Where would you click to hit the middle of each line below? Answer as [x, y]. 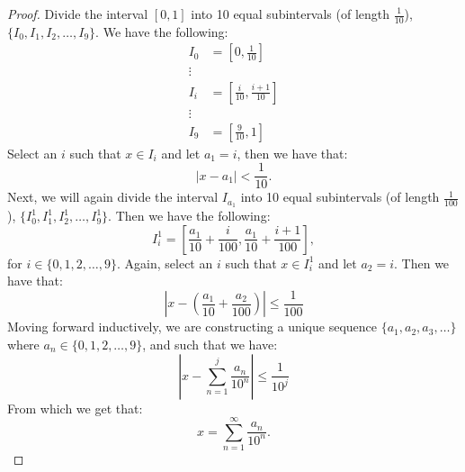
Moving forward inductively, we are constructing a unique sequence [192, 327]
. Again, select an [165, 263]
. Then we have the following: [189, 216]
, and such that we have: [210, 344]
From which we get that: [75, 408]
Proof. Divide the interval [78, 14]
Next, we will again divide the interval [113, 197]
